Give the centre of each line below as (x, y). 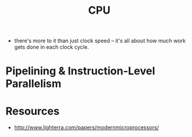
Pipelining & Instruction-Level (81, 71)
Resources (33, 111)
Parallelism (34, 84)
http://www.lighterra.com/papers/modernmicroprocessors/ (86, 127)
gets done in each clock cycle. (51, 47)
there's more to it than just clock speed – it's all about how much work (100, 41)
